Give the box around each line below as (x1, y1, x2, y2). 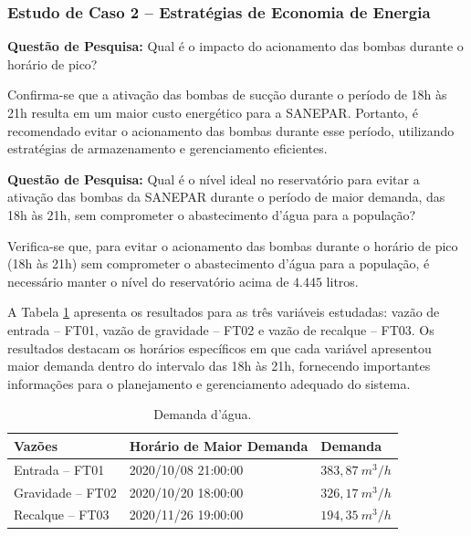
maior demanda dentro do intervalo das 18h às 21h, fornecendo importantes (7, 356, 431, 375)
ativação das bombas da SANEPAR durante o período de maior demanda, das (7, 187, 445, 206)
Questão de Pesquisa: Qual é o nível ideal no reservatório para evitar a (7, 169, 420, 188)
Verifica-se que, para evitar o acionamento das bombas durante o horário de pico (7, 236, 458, 255)
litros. (326, 271, 359, 290)
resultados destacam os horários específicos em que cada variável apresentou (7, 338, 432, 357)
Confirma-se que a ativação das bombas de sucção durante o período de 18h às (7, 85, 447, 104)
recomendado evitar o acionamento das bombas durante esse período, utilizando (7, 121, 455, 140)
